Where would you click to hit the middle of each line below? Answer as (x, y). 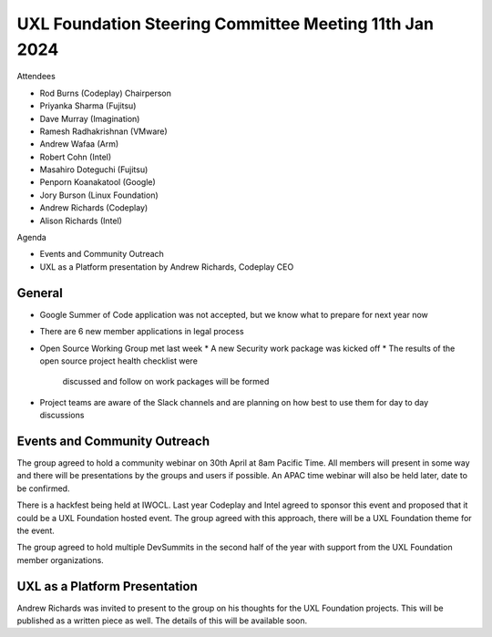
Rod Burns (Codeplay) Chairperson (106, 93)
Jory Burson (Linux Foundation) (99, 195)
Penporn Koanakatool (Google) (98, 182)
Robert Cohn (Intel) (76, 157)
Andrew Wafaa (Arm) (79, 144)
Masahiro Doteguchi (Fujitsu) (94, 170)
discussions (62, 416)
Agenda (32, 238)
